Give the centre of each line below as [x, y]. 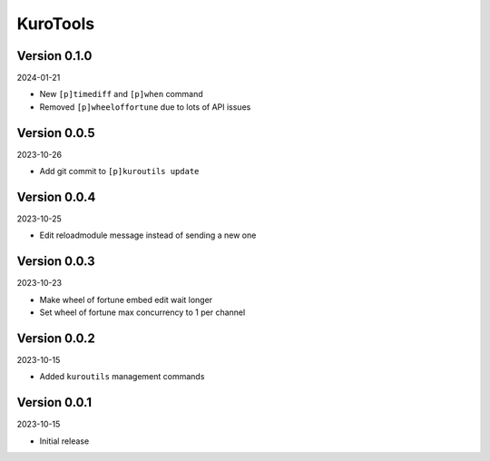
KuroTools [56, 24]
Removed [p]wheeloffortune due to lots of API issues [145, 107]
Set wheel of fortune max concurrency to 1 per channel [142, 312]
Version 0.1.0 [54, 56]
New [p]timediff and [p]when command [121, 94]
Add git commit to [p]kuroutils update [119, 172]
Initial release [64, 441]
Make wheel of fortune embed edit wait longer [126, 299]
